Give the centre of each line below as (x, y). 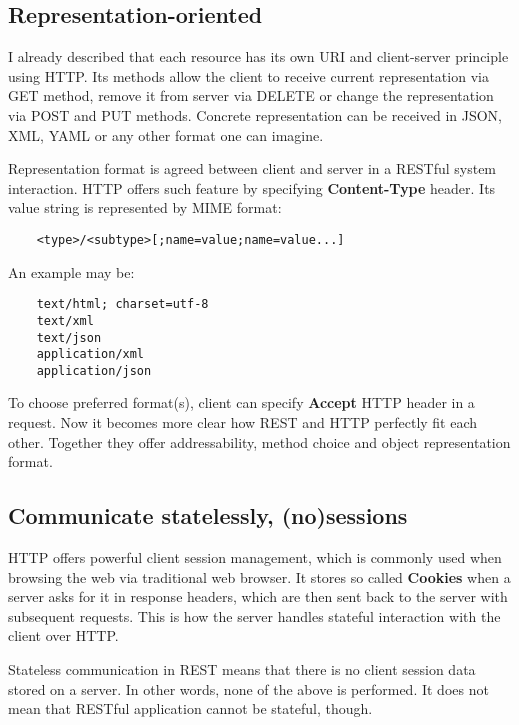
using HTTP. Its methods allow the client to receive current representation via (248, 75)
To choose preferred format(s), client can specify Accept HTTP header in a (241, 402)
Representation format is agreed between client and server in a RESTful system (252, 168)
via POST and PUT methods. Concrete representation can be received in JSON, (255, 114)
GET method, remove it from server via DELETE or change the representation (251, 95)
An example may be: (71, 271)
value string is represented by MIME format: (145, 207)
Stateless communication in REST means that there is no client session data (242, 669)
